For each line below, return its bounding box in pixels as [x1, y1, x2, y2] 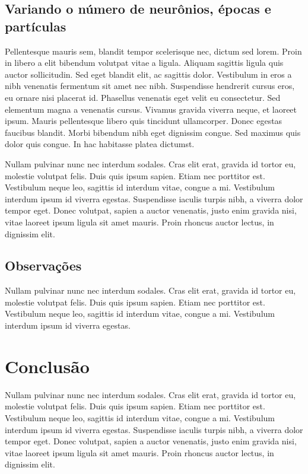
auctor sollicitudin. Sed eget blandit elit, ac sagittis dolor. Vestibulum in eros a [5, 68, 292, 80]
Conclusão [5, 354, 90, 378]
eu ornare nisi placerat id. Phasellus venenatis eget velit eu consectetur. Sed [5, 91, 281, 103]
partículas [5, 17, 66, 35]
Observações [5, 256, 82, 275]
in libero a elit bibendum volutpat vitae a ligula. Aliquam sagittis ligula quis [5, 56, 284, 69]
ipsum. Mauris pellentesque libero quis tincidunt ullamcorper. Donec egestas [5, 114, 282, 127]
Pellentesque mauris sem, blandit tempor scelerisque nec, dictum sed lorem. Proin [5, 44, 302, 57]
